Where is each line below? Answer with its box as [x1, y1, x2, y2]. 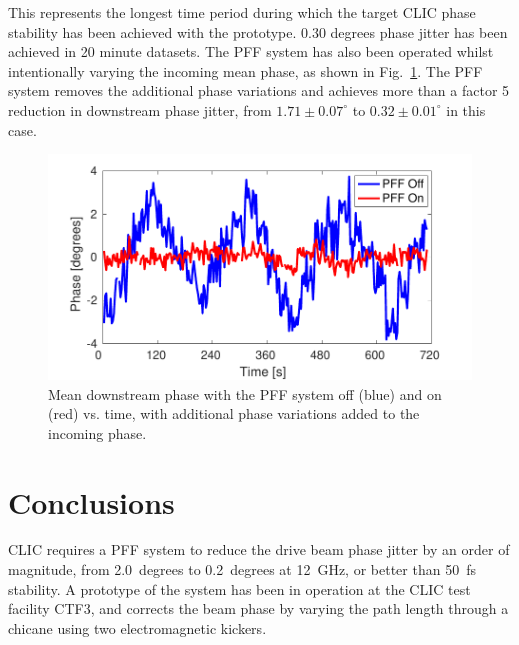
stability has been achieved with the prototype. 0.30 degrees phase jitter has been [8, 21, 508, 42]
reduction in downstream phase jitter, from [8, 99, 272, 120]
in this [446, 99, 486, 120]
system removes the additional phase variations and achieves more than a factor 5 [8, 80, 510, 101]
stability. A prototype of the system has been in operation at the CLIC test [8, 578, 471, 599]
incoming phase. [48, 422, 147, 443]
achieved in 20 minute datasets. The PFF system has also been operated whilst [8, 41, 494, 62]
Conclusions [8, 481, 175, 522]
